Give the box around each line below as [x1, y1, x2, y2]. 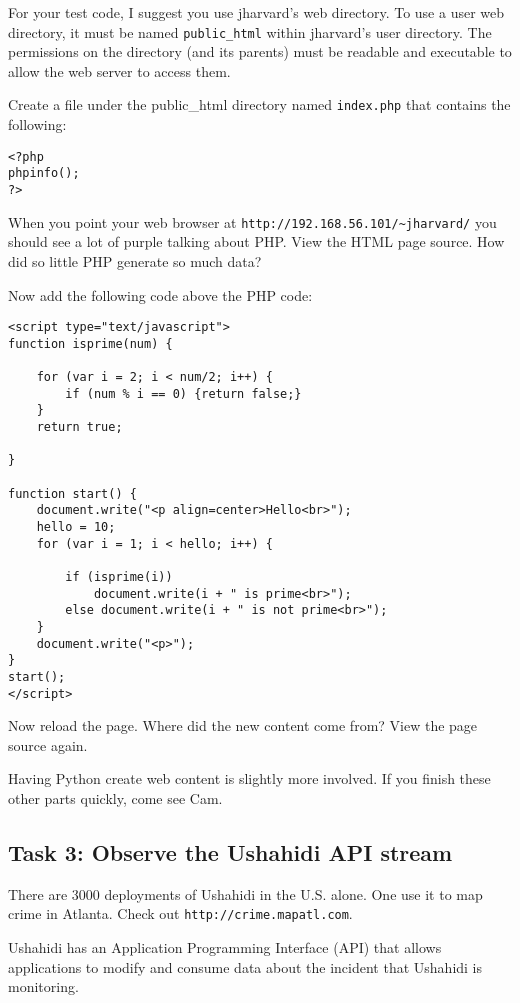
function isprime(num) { [8, 336, 173, 351]
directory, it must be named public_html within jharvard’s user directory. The [8, 21, 492, 42]
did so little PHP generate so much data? [8, 250, 262, 271]
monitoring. [8, 976, 79, 997]
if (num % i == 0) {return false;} [65, 386, 302, 401]
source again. [8, 734, 88, 755]
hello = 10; [36, 519, 116, 534]
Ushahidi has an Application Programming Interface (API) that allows [8, 937, 442, 958]
